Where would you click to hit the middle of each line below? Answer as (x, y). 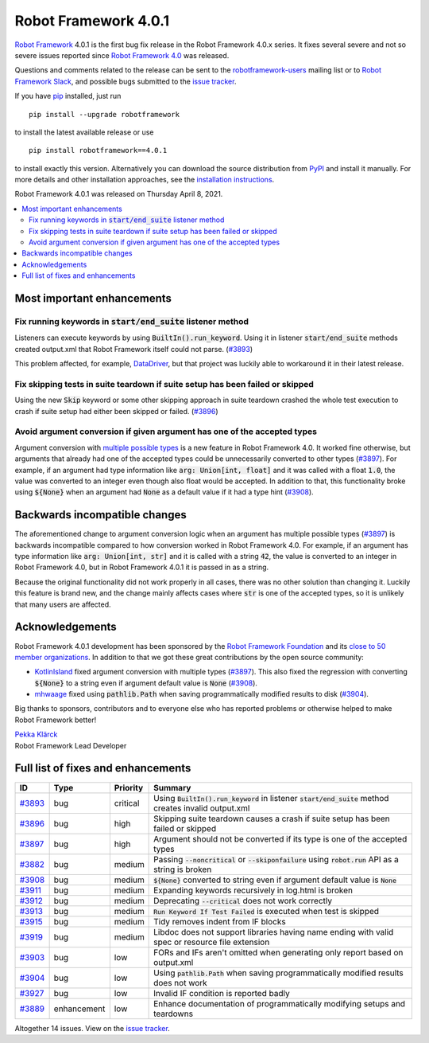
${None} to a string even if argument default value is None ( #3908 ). (146, 683)
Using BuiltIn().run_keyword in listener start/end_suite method (271, 798)
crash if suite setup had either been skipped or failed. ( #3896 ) (116, 411)
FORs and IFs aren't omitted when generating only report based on (278, 952)
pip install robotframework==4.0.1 (98, 150)
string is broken (183, 869)
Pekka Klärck (36, 734)
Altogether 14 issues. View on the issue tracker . (92, 1028)
